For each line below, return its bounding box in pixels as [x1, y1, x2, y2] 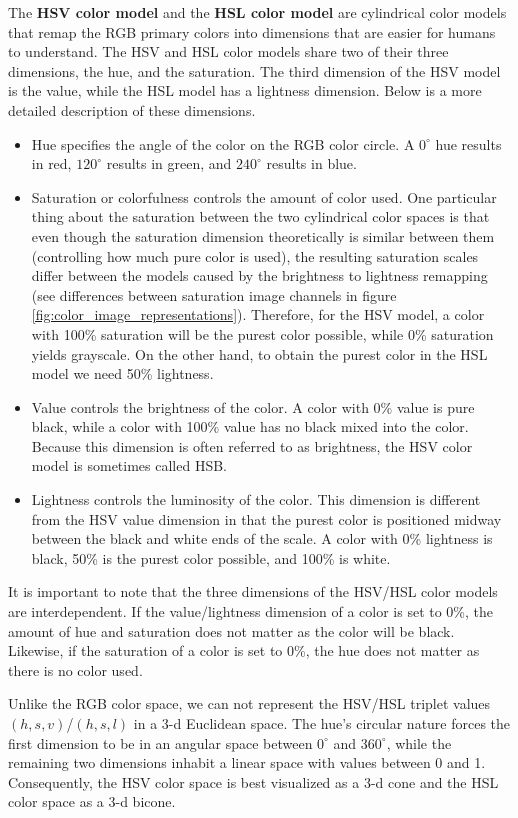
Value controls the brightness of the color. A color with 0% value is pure [31, 396, 475, 417]
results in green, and [106, 153, 232, 174]
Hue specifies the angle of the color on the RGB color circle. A [31, 133, 415, 154]
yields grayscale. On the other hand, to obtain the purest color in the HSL [31, 343, 488, 364]
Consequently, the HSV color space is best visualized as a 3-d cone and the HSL [8, 771, 499, 792]
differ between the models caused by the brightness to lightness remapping [31, 265, 488, 286]
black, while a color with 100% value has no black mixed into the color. [31, 416, 469, 437]
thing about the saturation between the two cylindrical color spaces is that [31, 206, 490, 227]
